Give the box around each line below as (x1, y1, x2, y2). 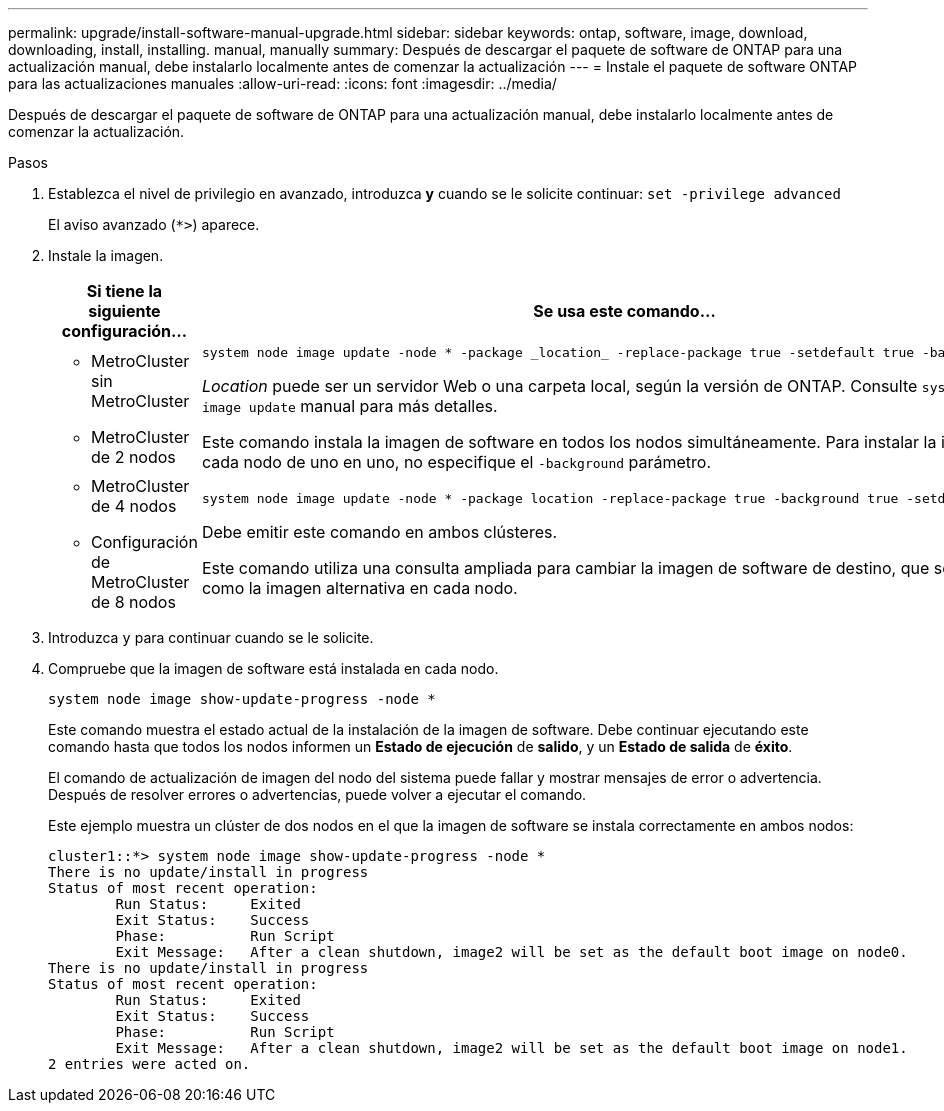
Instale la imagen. (48, 247, 164, 264)
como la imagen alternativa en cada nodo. (201, 577, 518, 598)
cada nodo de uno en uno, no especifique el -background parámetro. (201, 452, 712, 472)
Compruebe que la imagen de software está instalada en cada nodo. (48, 660, 499, 677)
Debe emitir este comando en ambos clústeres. (201, 521, 558, 542)
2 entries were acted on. (48, 1056, 251, 1072)
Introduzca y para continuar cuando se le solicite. (48, 629, 374, 646)
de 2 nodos (91, 446, 176, 467)
